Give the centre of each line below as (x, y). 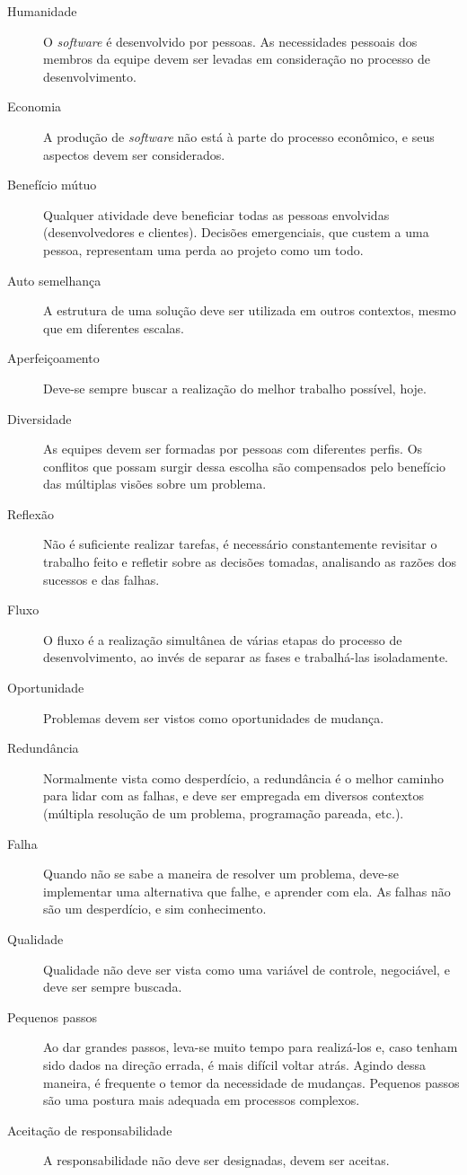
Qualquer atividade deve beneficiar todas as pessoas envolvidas (216, 214)
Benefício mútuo (52, 185)
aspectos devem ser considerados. (134, 154)
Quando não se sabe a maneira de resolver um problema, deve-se (221, 874)
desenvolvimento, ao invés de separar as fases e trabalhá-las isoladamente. (246, 657)
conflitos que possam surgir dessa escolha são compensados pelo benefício (245, 466)
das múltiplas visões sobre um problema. (155, 484)
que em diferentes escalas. (114, 327)
